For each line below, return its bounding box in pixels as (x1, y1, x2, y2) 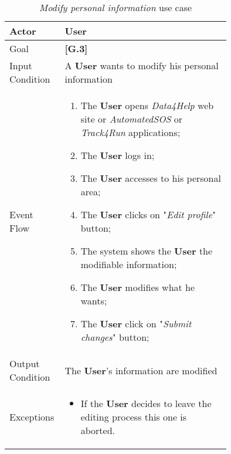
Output (9, 357, 40, 370)
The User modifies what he (80, 280, 195, 294)
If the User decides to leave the (80, 397, 212, 410)
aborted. (80, 423, 115, 437)
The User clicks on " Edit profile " (80, 208, 216, 221)
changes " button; (80, 330, 150, 344)
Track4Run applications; (80, 126, 181, 139)
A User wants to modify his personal (64, 59, 219, 72)
